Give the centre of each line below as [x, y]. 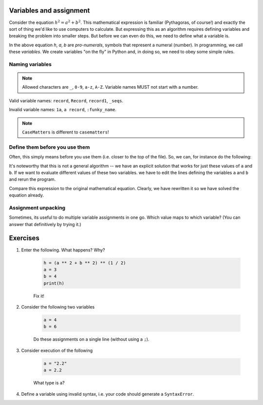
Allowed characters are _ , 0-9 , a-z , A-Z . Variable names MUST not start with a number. [111, 87]
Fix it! [39, 296]
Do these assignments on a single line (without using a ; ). [91, 339]
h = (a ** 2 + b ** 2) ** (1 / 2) [85, 263]
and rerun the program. [32, 179]
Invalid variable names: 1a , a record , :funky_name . [63, 110]
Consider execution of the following [57, 350]
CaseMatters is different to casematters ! [66, 132]
